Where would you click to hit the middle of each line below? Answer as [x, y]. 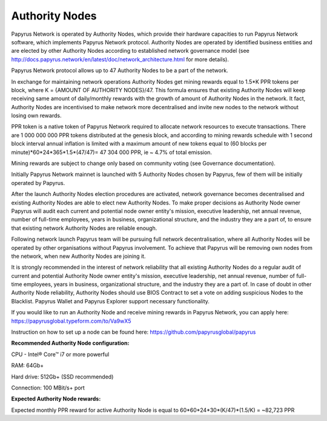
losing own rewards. [36, 116]
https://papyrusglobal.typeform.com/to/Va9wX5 [71, 321]
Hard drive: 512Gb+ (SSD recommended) [62, 377]
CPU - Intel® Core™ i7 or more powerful [60, 354]
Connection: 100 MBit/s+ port [48, 388]
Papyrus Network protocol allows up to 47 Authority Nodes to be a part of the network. [120, 70]
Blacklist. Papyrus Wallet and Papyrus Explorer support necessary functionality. [111, 301]
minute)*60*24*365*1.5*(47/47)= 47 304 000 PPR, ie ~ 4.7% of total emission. [111, 152]
